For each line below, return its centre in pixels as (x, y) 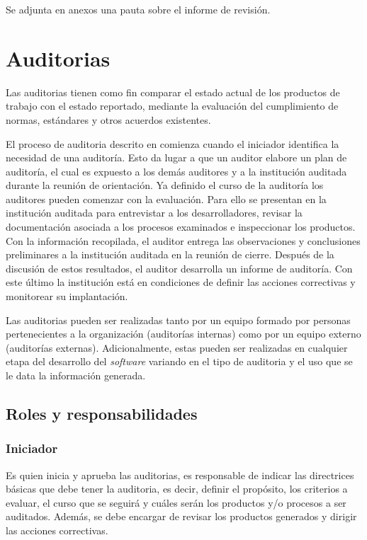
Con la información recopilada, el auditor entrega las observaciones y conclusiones (183, 240)
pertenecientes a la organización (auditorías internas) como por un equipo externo (183, 334)
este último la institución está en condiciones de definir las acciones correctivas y (181, 282)
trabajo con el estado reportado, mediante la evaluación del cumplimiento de (172, 106)
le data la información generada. (76, 375)
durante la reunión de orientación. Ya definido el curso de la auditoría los (165, 185)
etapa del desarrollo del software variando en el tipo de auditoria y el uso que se (179, 361)
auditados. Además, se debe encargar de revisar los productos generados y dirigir (181, 516)
